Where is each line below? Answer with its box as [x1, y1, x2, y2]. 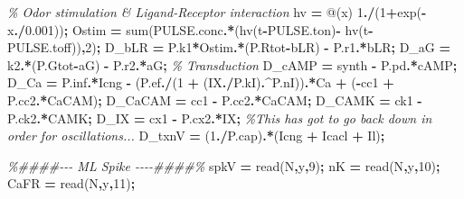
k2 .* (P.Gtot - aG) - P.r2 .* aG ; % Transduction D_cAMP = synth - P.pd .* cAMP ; [7, 55, 458, 74]
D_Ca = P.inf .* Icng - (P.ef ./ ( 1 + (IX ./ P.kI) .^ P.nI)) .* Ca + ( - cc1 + [7, 73, 394, 92]
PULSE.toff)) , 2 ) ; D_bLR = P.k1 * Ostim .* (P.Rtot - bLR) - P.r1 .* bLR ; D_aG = [7, 38, 451, 57]
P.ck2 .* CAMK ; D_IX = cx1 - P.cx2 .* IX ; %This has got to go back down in [7, 108, 432, 127]
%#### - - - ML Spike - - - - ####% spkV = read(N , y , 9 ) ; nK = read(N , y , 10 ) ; [7, 156, 440, 175]
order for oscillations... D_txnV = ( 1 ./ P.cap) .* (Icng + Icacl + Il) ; [7, 126, 385, 145]
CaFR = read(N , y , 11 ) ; [7, 174, 136, 193]
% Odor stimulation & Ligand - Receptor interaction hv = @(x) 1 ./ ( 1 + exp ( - [7, 3, 427, 21]
